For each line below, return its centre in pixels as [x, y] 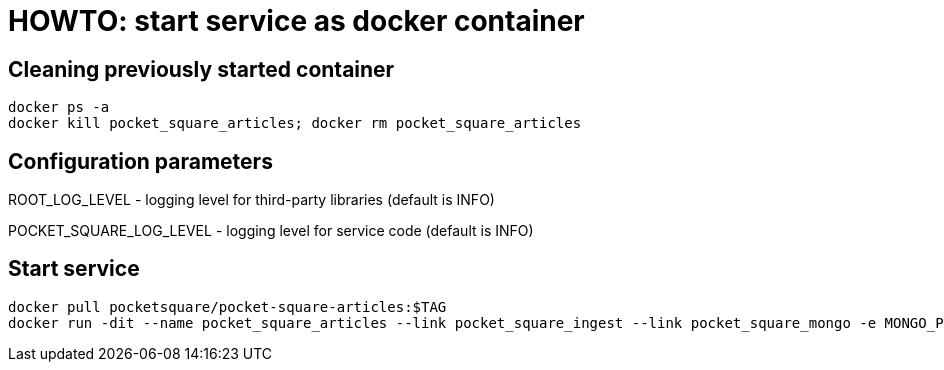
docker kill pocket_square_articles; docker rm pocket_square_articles [295, 123]
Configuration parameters [140, 161]
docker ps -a [59, 107]
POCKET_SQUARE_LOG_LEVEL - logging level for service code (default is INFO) [271, 231]
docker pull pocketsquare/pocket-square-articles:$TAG [227, 306]
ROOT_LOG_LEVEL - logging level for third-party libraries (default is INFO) [251, 200]
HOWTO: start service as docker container [296, 21]
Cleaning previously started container [201, 69]
